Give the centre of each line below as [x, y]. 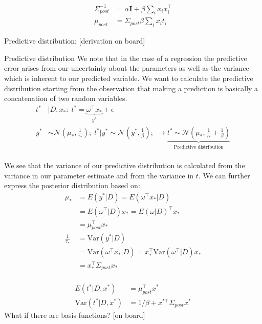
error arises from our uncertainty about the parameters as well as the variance [127, 68]
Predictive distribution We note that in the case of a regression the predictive [126, 58]
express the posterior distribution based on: [72, 185]
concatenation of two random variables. [66, 98]
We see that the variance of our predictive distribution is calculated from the [125, 165]
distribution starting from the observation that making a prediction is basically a [131, 88]
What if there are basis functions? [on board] [75, 315]
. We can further [224, 175]
